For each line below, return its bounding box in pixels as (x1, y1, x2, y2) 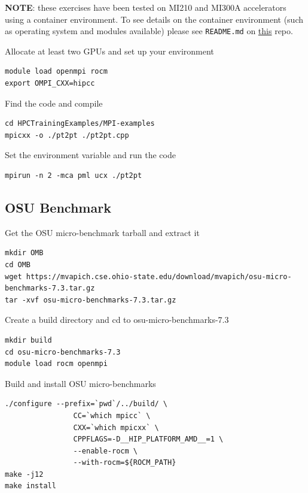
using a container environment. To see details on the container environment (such (5, 13, 303, 25)
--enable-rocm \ (73, 446, 138, 455)
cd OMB (5, 260, 31, 269)
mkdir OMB (5, 249, 44, 258)
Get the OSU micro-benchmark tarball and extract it (5, 226, 200, 238)
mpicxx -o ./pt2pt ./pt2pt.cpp (5, 131, 129, 140)
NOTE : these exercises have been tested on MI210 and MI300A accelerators (5, 1, 286, 13)
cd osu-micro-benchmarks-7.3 (5, 347, 121, 356)
